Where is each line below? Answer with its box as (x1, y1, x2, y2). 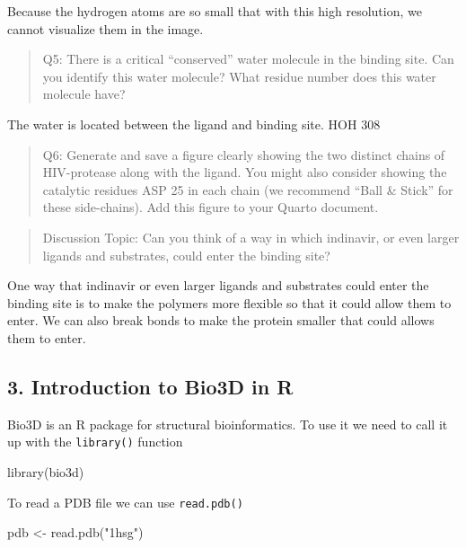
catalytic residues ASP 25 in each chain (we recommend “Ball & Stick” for (42, 180, 453, 199)
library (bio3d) (7, 462, 84, 481)
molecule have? (42, 84, 126, 103)
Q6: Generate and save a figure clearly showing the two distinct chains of (42, 145, 445, 164)
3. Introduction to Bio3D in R (7, 372, 294, 400)
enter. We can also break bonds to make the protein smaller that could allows (7, 311, 435, 330)
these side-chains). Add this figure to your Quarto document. (42, 198, 379, 217)
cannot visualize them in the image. (7, 19, 204, 38)
